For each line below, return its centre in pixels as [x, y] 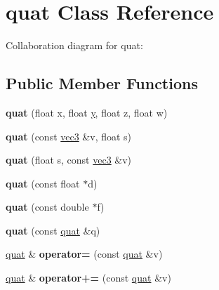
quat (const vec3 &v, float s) [69, 136]
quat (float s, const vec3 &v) [69, 160]
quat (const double [47, 207]
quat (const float [43, 183]
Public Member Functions [102, 83]
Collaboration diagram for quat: [74, 45]
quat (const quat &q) [53, 230]
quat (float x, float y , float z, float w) [87, 112]
